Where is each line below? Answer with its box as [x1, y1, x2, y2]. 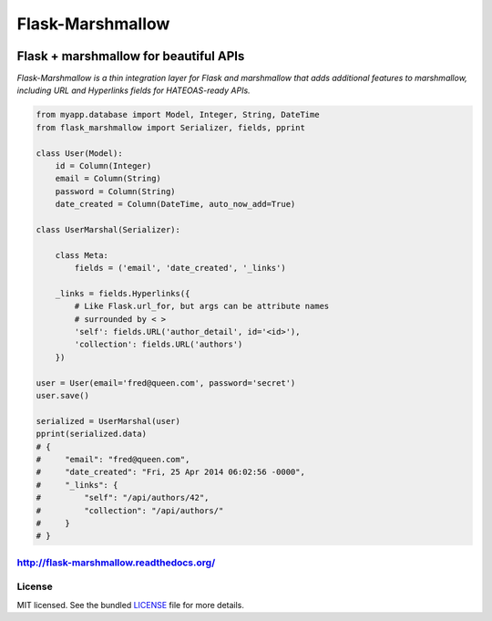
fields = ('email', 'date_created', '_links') [74, 263, 286, 274]
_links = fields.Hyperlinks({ [55, 288, 190, 298]
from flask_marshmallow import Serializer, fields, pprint [36, 122, 305, 132]
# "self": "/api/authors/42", [36, 492, 210, 503]
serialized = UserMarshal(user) [36, 416, 181, 426]
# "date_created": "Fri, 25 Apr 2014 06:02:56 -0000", [36, 467, 305, 478]
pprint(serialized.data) [36, 429, 148, 440]
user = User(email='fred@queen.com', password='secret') [36, 378, 296, 388]
